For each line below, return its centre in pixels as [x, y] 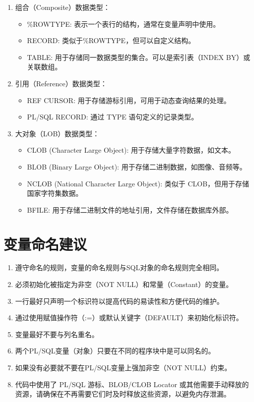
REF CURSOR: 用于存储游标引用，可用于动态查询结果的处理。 [129, 100]
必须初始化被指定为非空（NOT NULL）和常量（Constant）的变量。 [124, 284]
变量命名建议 [45, 244]
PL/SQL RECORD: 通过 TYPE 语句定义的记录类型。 [113, 117]
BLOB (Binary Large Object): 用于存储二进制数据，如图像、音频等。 [137, 166]
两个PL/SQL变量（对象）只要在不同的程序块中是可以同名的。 [115, 351]
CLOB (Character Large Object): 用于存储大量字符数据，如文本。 [131, 150]
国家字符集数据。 [55, 193]
